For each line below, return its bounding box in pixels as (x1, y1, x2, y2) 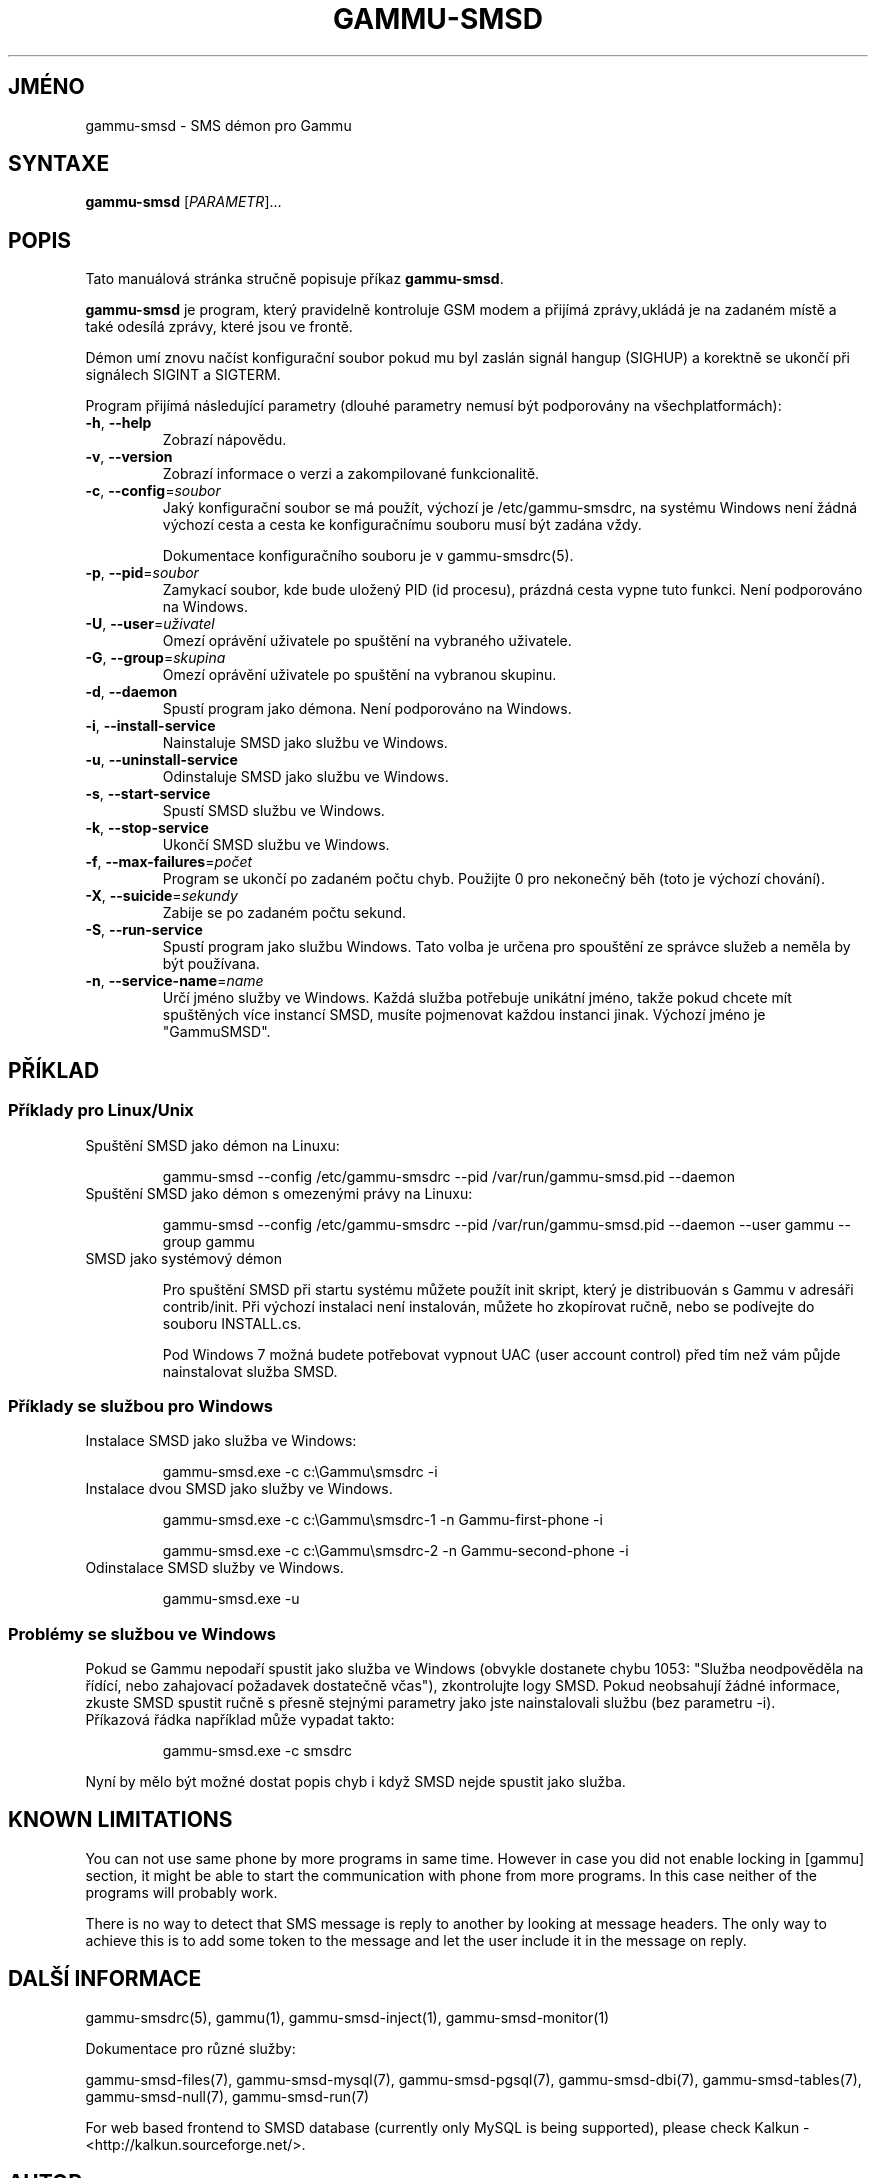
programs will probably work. (85, 1883, 278, 1901)
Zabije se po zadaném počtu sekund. (162, 904, 407, 922)
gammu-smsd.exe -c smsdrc (162, 1742, 352, 1759)
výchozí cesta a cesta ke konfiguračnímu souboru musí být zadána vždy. (162, 516, 642, 534)
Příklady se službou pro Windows (8, 1395, 273, 1416)
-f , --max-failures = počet (85, 853, 253, 871)
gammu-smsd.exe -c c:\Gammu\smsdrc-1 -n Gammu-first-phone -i (162, 1511, 603, 1529)
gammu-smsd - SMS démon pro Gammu (85, 116, 352, 134)
